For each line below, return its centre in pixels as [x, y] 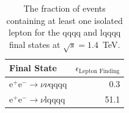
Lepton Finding [99, 71]
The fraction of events [64, 8]
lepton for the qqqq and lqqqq [65, 32]
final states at [35, 44]
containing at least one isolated [64, 20]
